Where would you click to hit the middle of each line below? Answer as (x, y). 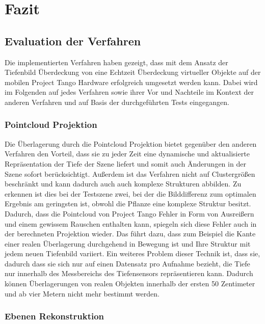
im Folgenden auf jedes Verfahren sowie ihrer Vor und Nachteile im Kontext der (129, 92)
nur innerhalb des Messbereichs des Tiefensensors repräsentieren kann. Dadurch (129, 273)
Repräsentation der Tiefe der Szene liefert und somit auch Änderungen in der (125, 163)
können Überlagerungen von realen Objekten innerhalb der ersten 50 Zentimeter (130, 283)
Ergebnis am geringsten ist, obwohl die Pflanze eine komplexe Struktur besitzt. (128, 204)
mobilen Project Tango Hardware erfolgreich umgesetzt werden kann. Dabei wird (131, 82)
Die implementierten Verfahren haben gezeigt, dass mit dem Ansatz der (116, 62)
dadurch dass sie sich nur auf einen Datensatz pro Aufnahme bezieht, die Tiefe (127, 263)
